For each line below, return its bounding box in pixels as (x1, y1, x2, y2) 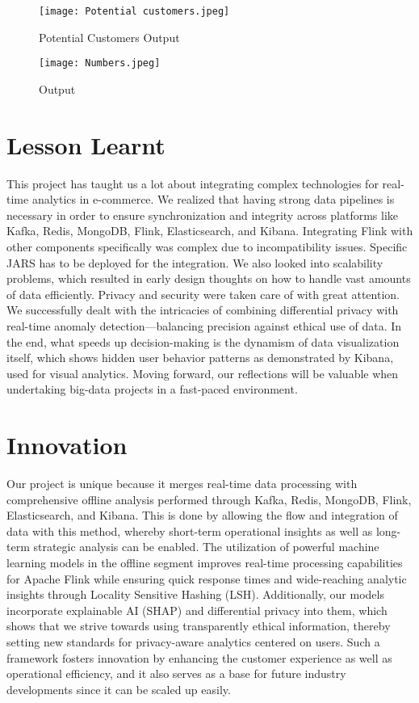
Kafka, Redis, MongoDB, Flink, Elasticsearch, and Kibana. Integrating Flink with (6, 222, 413, 239)
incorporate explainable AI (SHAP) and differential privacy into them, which (6, 601, 388, 618)
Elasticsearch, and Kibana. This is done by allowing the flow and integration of (6, 507, 398, 524)
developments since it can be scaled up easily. (6, 680, 231, 697)
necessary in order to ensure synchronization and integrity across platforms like (6, 206, 399, 223)
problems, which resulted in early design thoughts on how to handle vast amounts (6, 270, 411, 287)
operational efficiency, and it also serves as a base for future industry (6, 665, 346, 682)
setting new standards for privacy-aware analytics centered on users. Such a (6, 634, 380, 650)
